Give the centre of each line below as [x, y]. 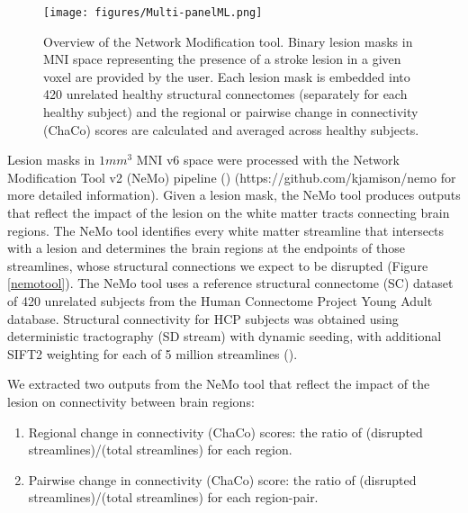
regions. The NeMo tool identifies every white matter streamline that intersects [226, 230]
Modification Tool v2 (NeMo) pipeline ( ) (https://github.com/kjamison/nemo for [232, 177]
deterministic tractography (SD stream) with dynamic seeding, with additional [225, 336]
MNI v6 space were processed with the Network [268, 160]
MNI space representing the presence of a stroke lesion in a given [222, 59]
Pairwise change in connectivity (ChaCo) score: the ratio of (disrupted [222, 479]
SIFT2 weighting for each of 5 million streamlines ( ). [153, 353]
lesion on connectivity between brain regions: [131, 401]
